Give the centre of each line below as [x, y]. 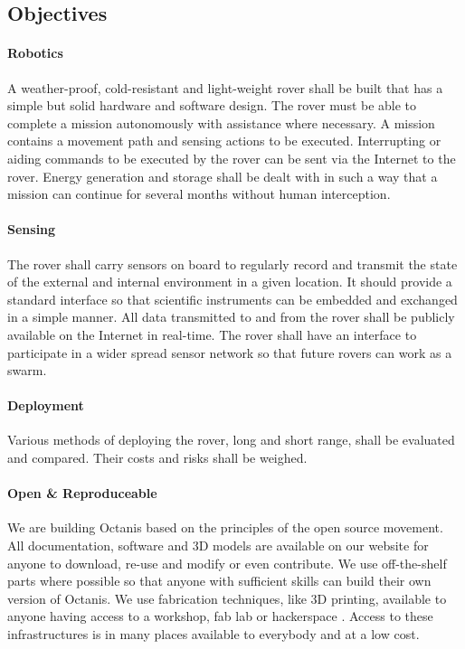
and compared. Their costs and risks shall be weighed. [157, 458]
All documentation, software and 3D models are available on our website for [218, 546]
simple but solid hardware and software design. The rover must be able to [212, 105]
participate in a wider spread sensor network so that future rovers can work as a [230, 352]
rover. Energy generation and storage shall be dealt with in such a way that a [223, 176]
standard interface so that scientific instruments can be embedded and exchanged [232, 299]
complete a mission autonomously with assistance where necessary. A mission [221, 122]
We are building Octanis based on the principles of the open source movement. [225, 527]
